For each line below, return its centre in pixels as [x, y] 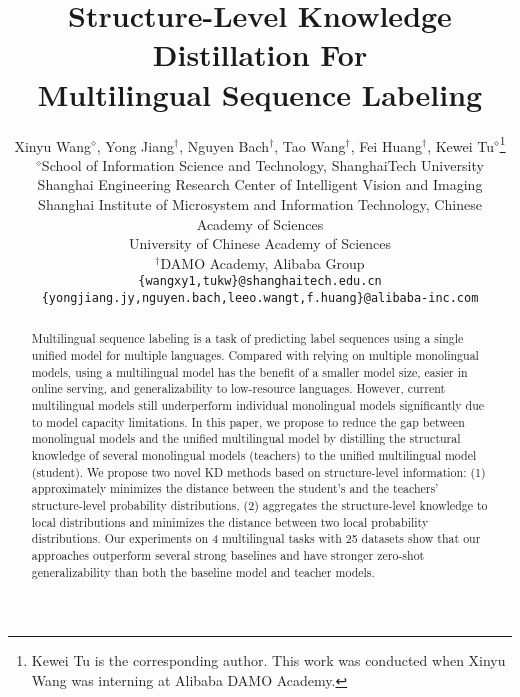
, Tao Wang [310, 145]
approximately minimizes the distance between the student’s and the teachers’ [235, 488]
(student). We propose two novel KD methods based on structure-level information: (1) [258, 471]
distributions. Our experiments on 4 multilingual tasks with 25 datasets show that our [256, 538]
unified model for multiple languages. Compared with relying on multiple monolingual [255, 355]
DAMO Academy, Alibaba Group [262, 262]
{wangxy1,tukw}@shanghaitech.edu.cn [260, 281]
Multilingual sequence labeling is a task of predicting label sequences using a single [247, 338]
